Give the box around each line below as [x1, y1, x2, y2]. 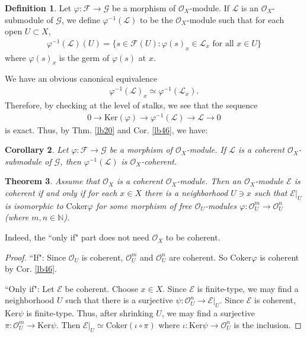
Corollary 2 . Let [5, 143, 69, 156]
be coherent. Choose [65, 282, 138, 294]
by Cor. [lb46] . [5, 262, 57, 275]
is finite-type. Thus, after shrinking [26, 307, 153, 319]
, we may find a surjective [161, 307, 255, 319]
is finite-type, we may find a [197, 282, 299, 294]
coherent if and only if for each [5, 187, 117, 199]
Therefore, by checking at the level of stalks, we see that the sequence [5, 98, 258, 111]
